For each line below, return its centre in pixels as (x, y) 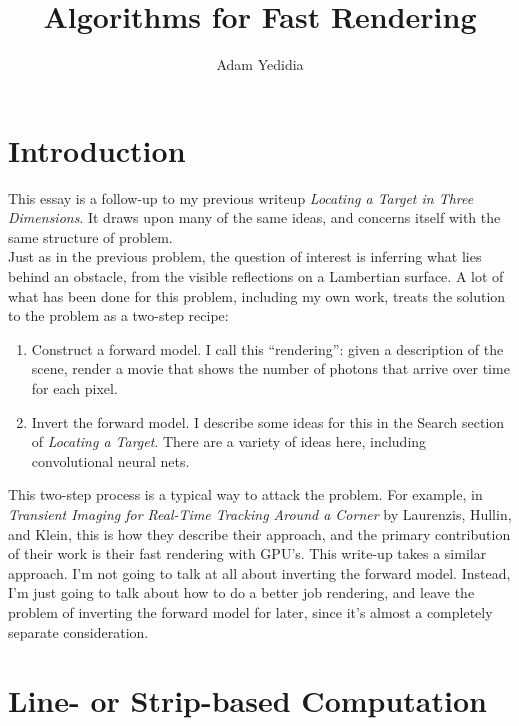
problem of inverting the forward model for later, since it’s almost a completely (250, 611)
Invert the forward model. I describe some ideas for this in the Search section (268, 421)
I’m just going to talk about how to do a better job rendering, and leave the (241, 592)
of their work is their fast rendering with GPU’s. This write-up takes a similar (247, 553)
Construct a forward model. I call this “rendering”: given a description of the (267, 348)
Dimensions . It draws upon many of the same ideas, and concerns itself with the (254, 217)
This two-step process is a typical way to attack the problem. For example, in (245, 494)
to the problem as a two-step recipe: (118, 315)
